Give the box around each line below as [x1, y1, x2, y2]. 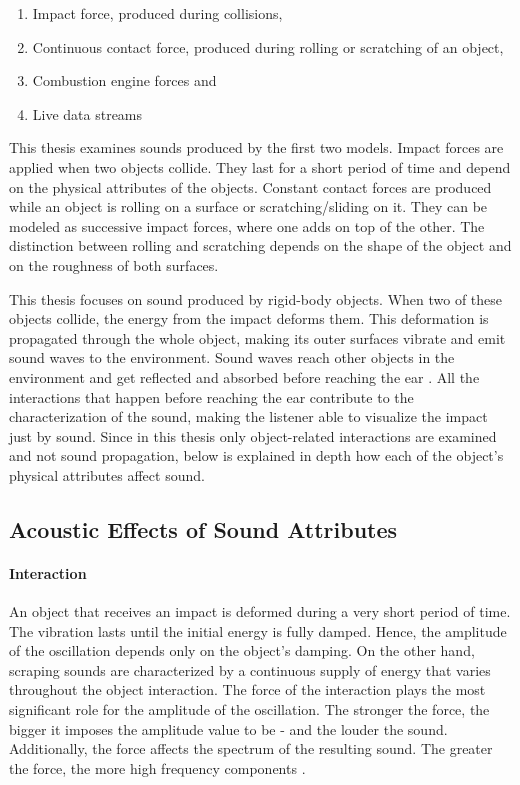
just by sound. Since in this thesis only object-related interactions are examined [9, 425, 497, 446]
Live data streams [32, 103, 143, 124]
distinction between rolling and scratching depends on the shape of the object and [9, 235, 512, 256]
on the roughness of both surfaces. [9, 254, 219, 275]
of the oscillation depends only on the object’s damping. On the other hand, [9, 640, 475, 661]
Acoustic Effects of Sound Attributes [9, 513, 398, 544]
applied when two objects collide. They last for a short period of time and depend [9, 156, 511, 177]
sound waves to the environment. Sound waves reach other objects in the [9, 347, 455, 368]
